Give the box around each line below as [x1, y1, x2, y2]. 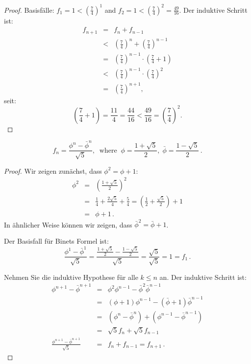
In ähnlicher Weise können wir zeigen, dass [4, 219, 132, 229]
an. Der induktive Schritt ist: [159, 272, 247, 282]
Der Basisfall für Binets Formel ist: [4, 236, 109, 246]
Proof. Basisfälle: [4, 4, 54, 15]
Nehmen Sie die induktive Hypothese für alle [4, 272, 138, 282]
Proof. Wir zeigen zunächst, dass [4, 165, 102, 176]
